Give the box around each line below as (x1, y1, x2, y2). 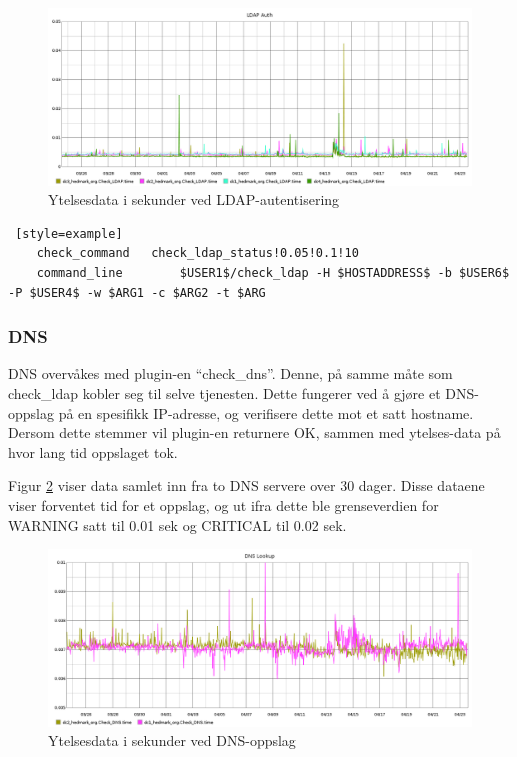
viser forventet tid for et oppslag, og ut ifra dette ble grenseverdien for (8, 494, 439, 515)
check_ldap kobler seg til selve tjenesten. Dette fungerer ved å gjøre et (8, 383, 441, 403)
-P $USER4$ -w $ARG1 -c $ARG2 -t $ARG (8, 285, 266, 300)
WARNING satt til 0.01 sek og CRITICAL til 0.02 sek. (8, 514, 347, 535)
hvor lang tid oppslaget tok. (8, 441, 178, 462)
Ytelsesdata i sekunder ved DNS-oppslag (48, 730, 296, 751)
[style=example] (15, 226, 123, 241)
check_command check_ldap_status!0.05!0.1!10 (36, 246, 359, 261)
